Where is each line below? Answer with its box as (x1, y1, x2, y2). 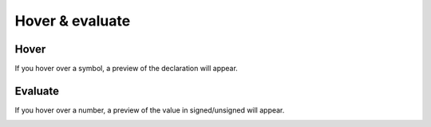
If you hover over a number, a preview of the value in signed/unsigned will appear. (14, 105, 285, 115)
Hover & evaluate (14, 12, 131, 30)
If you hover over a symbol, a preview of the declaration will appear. (14, 64, 239, 73)
